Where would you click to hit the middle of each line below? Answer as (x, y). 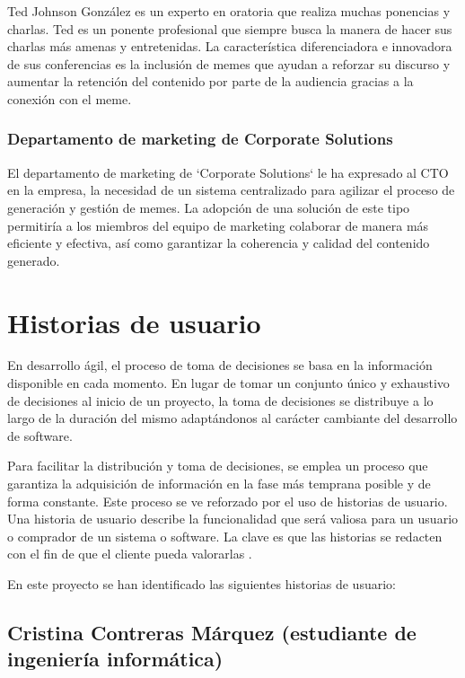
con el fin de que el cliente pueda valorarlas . (130, 554)
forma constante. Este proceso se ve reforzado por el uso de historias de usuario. (228, 501)
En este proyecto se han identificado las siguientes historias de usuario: (202, 584)
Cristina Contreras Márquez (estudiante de (212, 632)
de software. (40, 435)
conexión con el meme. (70, 98)
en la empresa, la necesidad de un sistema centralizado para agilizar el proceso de (231, 190)
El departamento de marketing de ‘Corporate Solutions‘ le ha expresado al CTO (228, 172)
